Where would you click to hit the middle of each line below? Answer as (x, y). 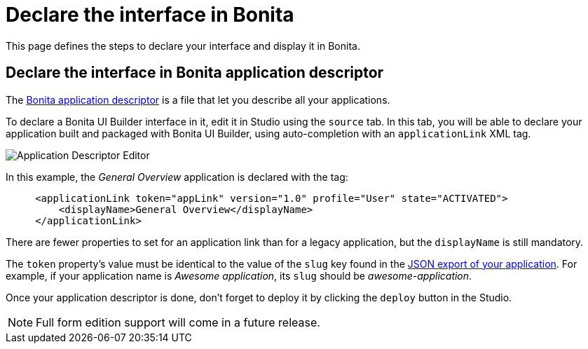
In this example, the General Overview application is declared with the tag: (177, 177)
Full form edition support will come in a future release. (178, 322)
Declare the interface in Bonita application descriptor (195, 73)
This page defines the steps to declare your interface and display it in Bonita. (183, 46)
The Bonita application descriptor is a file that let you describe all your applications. (198, 100)
